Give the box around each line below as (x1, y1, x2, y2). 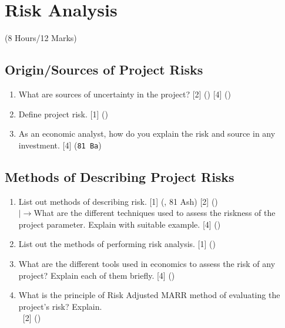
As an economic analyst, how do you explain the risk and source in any (18, 127, 276, 140)
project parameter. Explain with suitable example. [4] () (18, 218, 221, 230)
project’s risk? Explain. (18, 300, 102, 312)
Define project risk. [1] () (18, 107, 108, 120)
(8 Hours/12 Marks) (5, 32, 77, 44)
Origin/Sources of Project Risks (5, 60, 203, 79)
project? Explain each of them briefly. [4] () (18, 269, 175, 281)
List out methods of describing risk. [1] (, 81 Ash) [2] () (18, 195, 218, 207)
